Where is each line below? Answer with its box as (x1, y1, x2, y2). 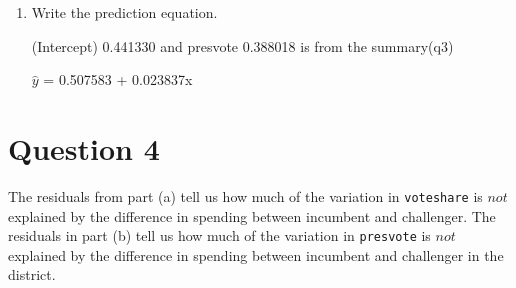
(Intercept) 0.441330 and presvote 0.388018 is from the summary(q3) (31, 35, 454, 56)
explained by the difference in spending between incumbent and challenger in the (8, 244, 504, 265)
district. (8, 264, 56, 285)
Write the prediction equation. (31, 2, 218, 22)
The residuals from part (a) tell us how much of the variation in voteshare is (8, 185, 483, 206)
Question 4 (8, 127, 160, 168)
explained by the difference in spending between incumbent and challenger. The (8, 205, 496, 226)
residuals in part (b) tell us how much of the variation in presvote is (8, 225, 431, 246)
